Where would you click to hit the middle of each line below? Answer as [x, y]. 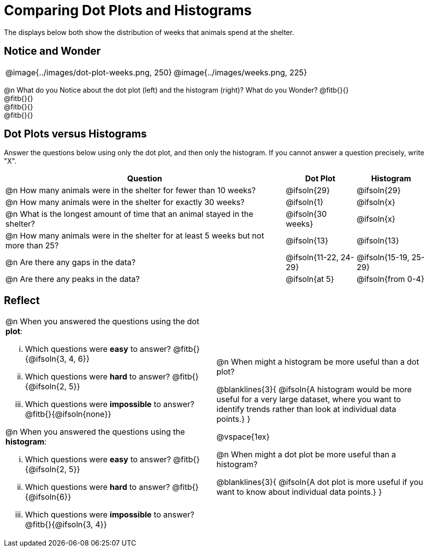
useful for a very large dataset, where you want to [309, 399]
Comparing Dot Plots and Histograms [128, 10]
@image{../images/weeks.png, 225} [241, 72]
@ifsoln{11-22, [312, 258]
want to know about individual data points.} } [299, 492]
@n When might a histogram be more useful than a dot [318, 362]
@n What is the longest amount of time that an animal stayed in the [129, 214]
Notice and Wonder [52, 51]
